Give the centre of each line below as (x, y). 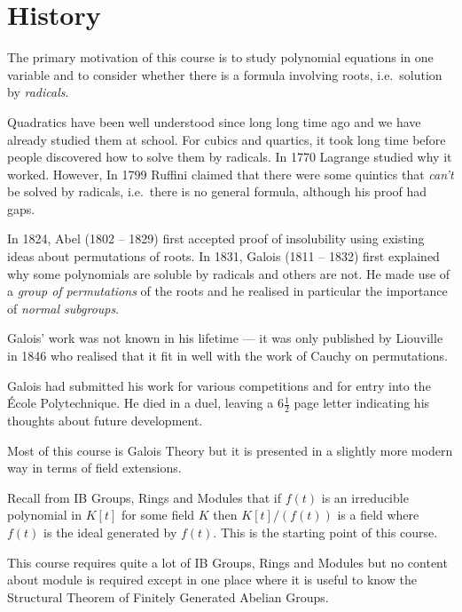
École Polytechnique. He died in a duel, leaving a (141, 403)
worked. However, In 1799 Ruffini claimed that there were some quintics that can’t (231, 174)
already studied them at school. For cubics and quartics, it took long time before (227, 139)
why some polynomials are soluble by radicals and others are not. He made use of (229, 273)
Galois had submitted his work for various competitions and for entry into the (219, 385)
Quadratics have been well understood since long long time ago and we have (214, 121)
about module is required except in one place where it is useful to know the (212, 580)
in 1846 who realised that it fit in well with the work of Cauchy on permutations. (227, 356)
